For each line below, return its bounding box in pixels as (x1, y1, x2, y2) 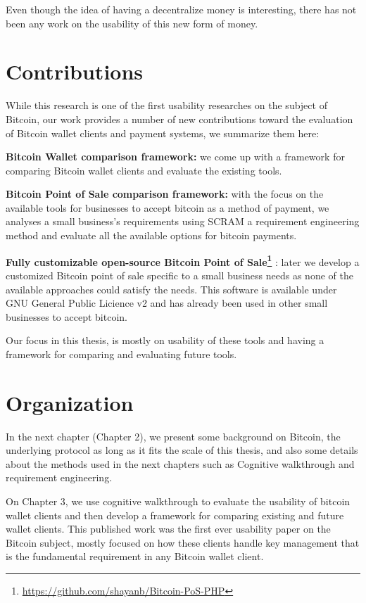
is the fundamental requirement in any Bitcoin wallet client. (6, 549, 264, 564)
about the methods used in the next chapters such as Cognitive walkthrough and (6, 456, 355, 471)
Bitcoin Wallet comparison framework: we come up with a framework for (6, 149, 345, 164)
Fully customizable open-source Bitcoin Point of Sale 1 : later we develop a (6, 252, 360, 269)
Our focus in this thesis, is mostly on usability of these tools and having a (6, 333, 324, 348)
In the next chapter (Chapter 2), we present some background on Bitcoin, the (6, 429, 341, 443)
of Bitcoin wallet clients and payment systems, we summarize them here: (6, 125, 320, 140)
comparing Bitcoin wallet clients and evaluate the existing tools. (6, 163, 282, 177)
